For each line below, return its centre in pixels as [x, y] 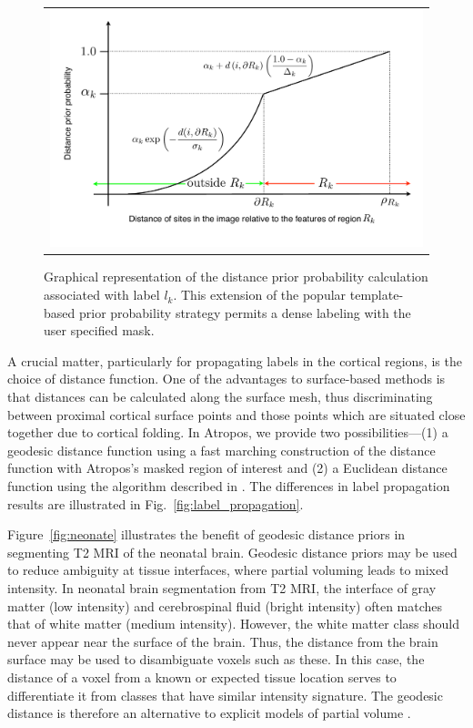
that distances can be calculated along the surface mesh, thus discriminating [220, 397]
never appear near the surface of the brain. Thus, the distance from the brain [223, 641]
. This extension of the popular [260, 295]
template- [377, 295]
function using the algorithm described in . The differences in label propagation [229, 486]
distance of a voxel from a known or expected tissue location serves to [202, 677]
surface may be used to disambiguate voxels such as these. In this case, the [216, 659]
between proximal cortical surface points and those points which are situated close [236, 414]
